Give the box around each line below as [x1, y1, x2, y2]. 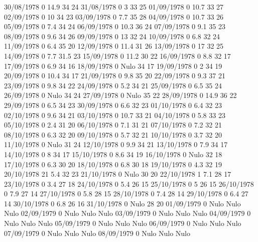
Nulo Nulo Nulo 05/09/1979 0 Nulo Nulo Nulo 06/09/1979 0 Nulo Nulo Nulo [4, 218, 241, 228]
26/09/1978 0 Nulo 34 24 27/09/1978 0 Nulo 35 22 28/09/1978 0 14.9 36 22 [4, 90, 237, 100]
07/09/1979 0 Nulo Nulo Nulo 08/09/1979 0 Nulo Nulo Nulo [4, 227, 191, 238]
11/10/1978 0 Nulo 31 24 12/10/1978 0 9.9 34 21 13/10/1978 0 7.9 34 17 [4, 139, 228, 150]
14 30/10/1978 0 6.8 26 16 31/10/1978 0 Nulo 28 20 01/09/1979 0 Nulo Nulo [4, 198, 241, 208]
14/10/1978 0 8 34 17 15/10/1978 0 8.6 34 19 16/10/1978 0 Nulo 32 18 [4, 149, 222, 159]
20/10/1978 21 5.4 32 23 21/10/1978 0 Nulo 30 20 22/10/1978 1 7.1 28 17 [4, 169, 231, 179]
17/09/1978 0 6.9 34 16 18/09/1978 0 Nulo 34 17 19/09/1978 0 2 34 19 [4, 60, 222, 71]
